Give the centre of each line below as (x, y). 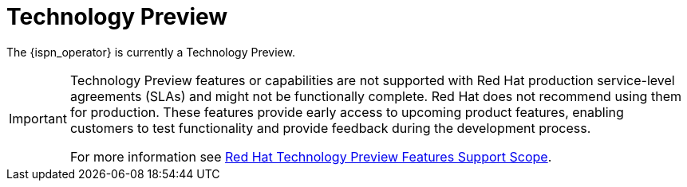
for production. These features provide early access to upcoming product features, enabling (347, 112)
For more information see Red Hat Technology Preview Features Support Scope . (311, 156)
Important (38, 118)
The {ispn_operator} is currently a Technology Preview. (151, 52)
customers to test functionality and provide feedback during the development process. (330, 128)
